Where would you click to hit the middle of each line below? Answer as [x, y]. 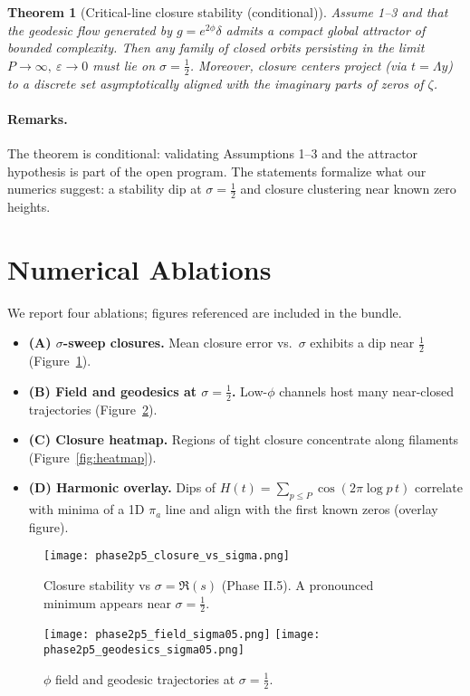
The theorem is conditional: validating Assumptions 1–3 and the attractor [213, 153]
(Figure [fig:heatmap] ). [92, 457]
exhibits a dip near [362, 343]
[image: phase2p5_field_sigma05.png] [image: [182, 635]
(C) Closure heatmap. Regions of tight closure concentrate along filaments [244, 439]
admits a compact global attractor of [326, 29]
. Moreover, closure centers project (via [298, 65]
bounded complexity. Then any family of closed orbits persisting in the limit [216, 48]
